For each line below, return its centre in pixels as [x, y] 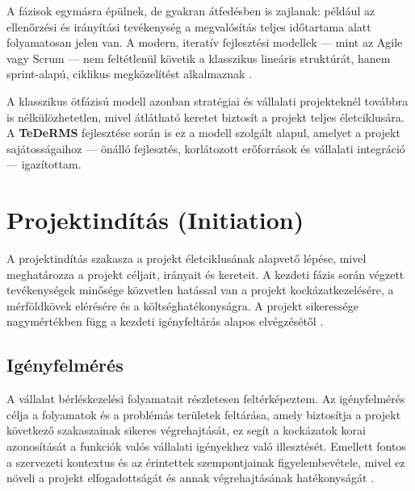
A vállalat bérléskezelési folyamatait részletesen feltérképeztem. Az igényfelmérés [206, 399]
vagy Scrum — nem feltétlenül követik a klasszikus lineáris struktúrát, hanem [199, 58]
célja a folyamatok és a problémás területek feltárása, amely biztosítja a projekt [204, 414]
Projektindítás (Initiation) [155, 220]
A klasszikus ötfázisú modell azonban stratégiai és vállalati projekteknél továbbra [207, 100]
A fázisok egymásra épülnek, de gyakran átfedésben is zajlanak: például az [191, 10]
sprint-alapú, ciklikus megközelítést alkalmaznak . [130, 74]
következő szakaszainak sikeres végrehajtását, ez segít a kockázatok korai [186, 430]
